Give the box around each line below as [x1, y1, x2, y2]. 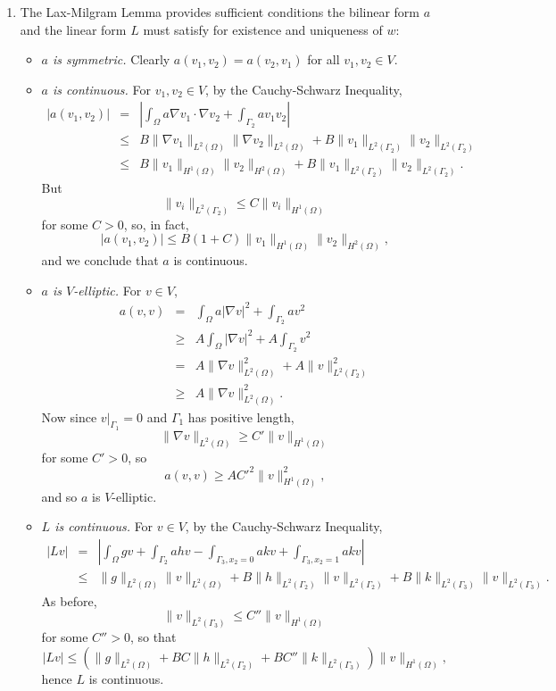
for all [307, 50, 340, 69]
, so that [129, 628, 177, 646]
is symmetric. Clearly [53, 50, 170, 69]
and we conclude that [41, 251, 159, 270]
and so [41, 487, 78, 505]
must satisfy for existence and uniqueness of [143, 20, 383, 38]
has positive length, [187, 407, 295, 426]
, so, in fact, [123, 214, 189, 233]
